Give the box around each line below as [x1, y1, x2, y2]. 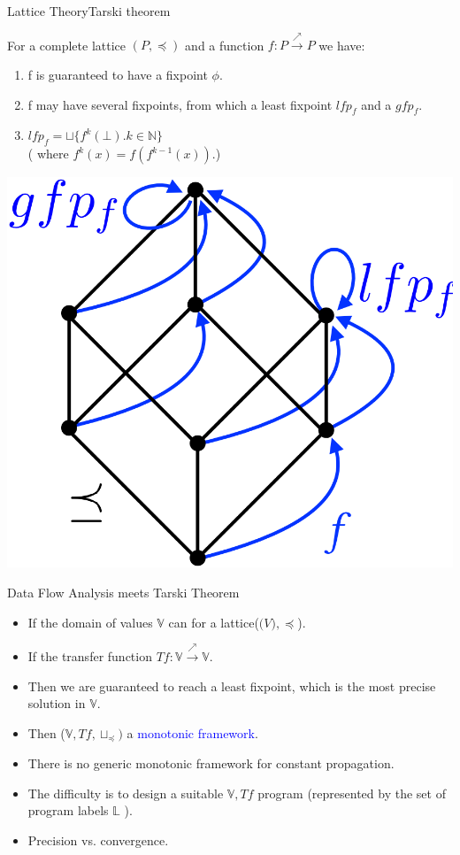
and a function [185, 35, 264, 54]
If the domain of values [27, 612, 153, 631]
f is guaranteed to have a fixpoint [27, 65, 208, 83]
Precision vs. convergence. [27, 830, 169, 849]
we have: [318, 35, 365, 54]
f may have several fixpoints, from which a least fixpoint [27, 95, 333, 113]
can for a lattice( [168, 612, 259, 631]
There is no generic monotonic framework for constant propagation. [27, 754, 395, 773]
